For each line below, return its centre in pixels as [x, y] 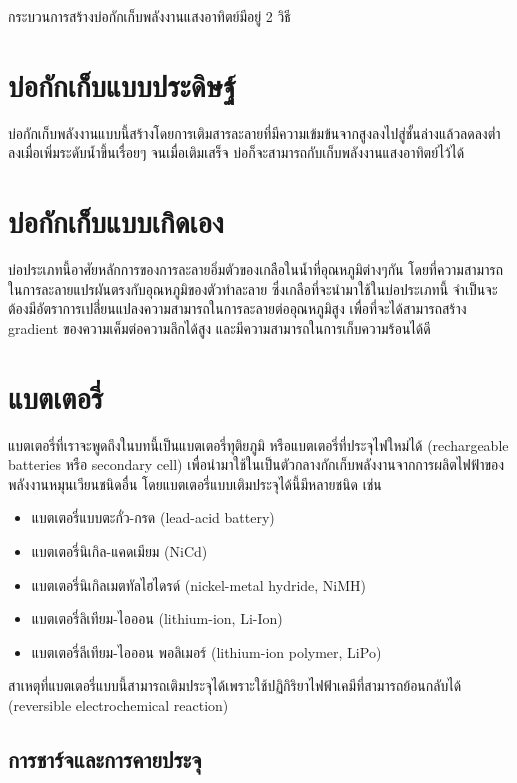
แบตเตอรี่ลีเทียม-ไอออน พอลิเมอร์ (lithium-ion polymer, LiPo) [206, 651]
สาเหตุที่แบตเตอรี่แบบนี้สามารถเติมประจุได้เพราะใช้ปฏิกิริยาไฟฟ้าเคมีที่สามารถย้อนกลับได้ [235, 685]
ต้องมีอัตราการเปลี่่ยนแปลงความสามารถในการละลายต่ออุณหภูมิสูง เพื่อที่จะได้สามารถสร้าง [237, 308]
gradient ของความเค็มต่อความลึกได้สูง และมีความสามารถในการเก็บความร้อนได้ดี [219, 327]
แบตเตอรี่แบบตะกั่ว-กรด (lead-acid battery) [153, 517]
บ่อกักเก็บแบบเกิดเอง [116, 221]
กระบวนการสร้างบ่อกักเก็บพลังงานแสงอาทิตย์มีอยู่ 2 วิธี [149, 16]
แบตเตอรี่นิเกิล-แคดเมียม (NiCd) [119, 550]
